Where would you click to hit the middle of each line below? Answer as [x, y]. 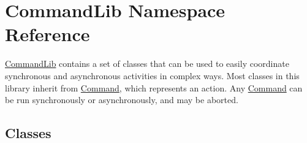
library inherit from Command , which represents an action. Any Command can [154, 87]
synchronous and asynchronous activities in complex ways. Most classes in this [152, 75]
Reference [47, 34]
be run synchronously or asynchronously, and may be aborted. [122, 100]
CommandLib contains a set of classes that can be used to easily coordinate [147, 64]
